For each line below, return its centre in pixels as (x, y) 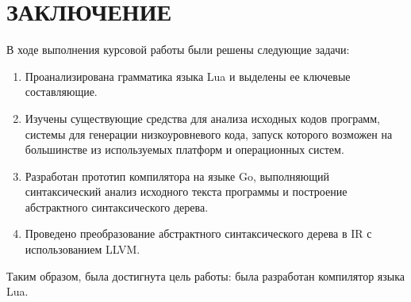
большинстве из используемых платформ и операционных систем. (184, 149)
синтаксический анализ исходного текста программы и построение (186, 191)
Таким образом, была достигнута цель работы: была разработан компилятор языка (206, 275)
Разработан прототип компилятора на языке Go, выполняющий (177, 176)
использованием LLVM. (83, 249)
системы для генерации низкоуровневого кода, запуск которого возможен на (209, 134)
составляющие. (61, 92)
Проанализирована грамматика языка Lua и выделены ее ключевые (188, 76)
